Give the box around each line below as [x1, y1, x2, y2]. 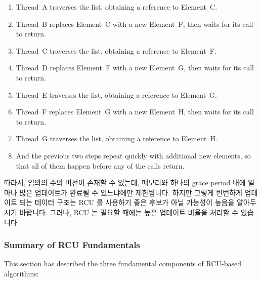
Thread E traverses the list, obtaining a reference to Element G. [16, 89, 217, 100]
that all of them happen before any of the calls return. [16, 160, 185, 171]
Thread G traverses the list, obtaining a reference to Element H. [16, 133, 217, 144]
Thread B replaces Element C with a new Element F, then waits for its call [16, 18, 253, 29]
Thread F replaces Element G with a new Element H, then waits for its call [16, 106, 254, 117]
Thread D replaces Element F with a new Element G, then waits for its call [16, 62, 254, 73]
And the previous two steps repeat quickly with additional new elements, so [16, 150, 251, 160]
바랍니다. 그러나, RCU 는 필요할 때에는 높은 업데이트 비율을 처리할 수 [19, 207, 239, 217]
